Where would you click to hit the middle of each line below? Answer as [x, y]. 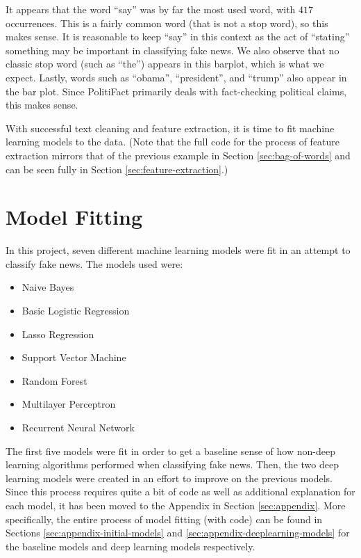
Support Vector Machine [74, 357]
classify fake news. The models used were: [94, 263]
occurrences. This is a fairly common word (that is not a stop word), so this [167, 23]
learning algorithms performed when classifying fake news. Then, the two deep [172, 464]
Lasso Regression [58, 334]
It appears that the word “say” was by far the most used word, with [151, 9]
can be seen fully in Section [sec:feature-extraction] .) [117, 169]
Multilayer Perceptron [69, 404]
